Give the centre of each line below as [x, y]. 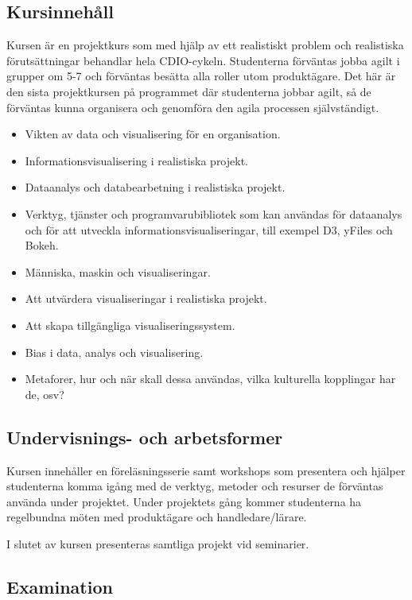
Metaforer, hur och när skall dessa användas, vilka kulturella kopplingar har [210, 379]
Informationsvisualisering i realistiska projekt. [136, 160]
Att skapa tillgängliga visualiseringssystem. [130, 325]
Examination [60, 586]
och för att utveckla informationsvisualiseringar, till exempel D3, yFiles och [209, 229]
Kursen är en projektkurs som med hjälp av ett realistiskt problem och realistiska [205, 45]
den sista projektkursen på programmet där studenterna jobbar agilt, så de [189, 91]
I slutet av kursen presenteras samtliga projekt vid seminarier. [158, 543]
